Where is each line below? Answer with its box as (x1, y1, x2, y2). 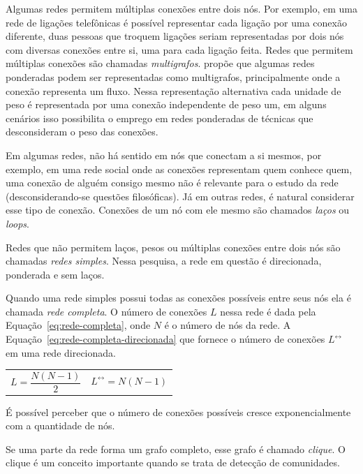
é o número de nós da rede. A (164, 318, 291, 332)
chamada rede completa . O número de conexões (6, 304, 207, 318)
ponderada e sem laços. (6, 267, 105, 281)
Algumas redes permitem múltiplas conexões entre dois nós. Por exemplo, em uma (6, 1, 357, 15)
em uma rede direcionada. (6, 345, 116, 360)
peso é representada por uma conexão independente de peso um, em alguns (6, 97, 327, 112)
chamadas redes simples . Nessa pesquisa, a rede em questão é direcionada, (6, 253, 322, 268)
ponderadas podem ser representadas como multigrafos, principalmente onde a (6, 69, 341, 84)
